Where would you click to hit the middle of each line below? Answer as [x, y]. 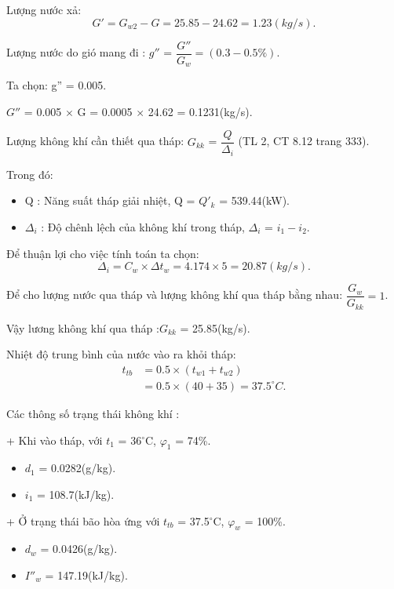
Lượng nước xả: [44, 9]
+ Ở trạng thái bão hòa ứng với [83, 520]
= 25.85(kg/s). [215, 327]
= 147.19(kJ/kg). [86, 574]
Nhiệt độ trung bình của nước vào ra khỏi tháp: [121, 354]
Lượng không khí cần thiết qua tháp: [95, 141]
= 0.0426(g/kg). [79, 549]
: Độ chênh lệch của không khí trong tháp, [143, 227]
